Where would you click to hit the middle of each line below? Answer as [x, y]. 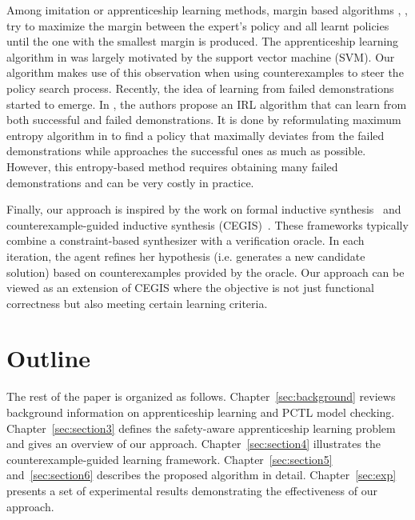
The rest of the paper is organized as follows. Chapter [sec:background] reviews [201, 396]
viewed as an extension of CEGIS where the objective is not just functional [190, 288]
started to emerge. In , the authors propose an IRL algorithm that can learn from [207, 104]
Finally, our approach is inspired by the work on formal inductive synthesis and [204, 209]
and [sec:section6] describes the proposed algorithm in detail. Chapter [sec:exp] [202, 475]
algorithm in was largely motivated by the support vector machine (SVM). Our [201, 56]
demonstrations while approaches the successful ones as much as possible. [186, 151]
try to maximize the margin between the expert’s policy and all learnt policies [198, 25]
